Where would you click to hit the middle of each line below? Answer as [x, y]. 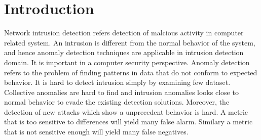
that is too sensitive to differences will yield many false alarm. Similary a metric [128, 122]
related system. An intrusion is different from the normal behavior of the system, [130, 42]
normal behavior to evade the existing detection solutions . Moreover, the [117, 102]
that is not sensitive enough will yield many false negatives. [96, 132]
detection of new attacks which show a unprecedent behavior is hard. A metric [126, 111]
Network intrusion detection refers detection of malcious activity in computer [124, 33]
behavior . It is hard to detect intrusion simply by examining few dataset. [117, 82]
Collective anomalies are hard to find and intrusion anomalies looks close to [121, 92]
